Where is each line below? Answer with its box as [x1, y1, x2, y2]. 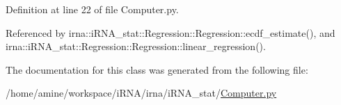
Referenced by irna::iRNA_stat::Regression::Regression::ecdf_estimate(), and [6, 25, 335, 40]
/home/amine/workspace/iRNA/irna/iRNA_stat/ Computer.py [6, 86, 277, 100]
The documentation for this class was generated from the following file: [6, 62, 308, 76]
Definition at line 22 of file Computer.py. [6, 1, 179, 16]
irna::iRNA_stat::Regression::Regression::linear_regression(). [6, 39, 266, 54]
